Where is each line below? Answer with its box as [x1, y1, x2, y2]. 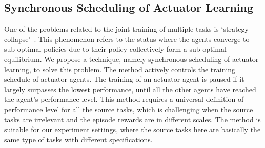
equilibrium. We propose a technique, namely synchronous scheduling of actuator [4, 53, 259, 64]
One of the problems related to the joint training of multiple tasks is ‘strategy [4, 24, 249, 34]
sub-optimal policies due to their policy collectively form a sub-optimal [4, 44, 227, 54]
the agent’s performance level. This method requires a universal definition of [4, 94, 244, 104]
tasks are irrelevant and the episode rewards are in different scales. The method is [4, 114, 261, 124]
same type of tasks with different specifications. [4, 134, 153, 144]
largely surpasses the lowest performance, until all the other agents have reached [4, 83, 256, 94]
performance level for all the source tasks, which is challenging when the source [4, 103, 253, 114]
